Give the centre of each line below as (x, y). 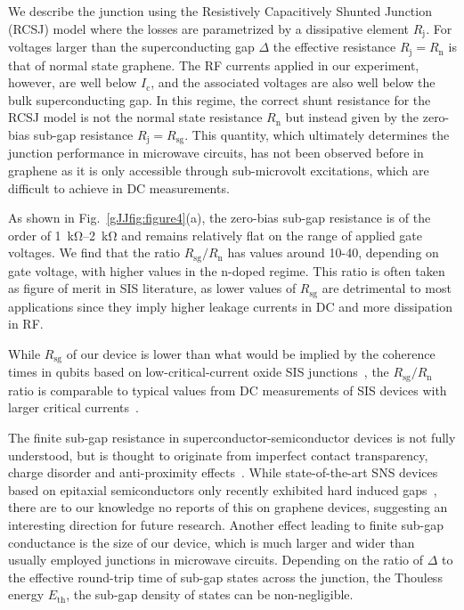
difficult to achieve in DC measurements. (119, 187)
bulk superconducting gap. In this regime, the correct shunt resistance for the (220, 99)
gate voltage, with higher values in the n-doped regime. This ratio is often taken (227, 270)
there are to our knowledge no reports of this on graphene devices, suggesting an (228, 507)
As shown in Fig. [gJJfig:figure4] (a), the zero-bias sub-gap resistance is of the (220, 218)
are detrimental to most (387, 288)
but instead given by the (352, 117)
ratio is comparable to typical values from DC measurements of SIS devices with (228, 390)
